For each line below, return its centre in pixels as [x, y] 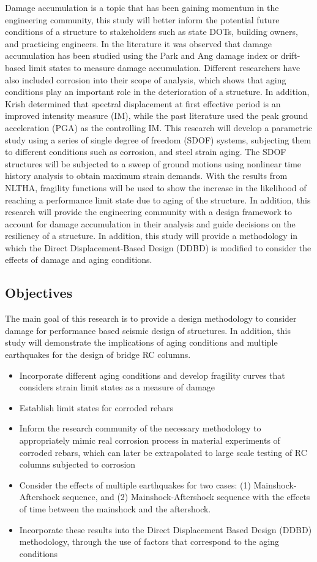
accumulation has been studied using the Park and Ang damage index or [142, 55]
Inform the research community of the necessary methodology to [140, 428]
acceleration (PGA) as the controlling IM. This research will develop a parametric [159, 127]
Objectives [39, 293]
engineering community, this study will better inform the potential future [142, 19]
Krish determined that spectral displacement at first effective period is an [143, 103]
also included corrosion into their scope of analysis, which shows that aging [146, 79]
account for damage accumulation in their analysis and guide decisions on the [150, 223]
